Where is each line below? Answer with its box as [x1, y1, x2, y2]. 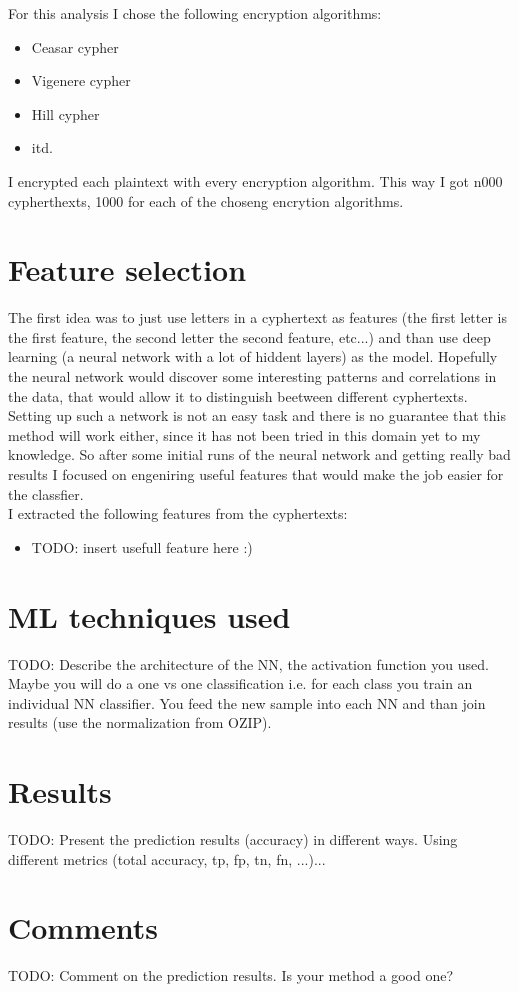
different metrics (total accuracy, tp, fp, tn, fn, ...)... [8, 848, 326, 869]
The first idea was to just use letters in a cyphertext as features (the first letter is [8, 307, 508, 328]
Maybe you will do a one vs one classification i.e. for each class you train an [8, 673, 473, 694]
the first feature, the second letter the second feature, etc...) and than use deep [8, 326, 491, 347]
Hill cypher [31, 103, 100, 124]
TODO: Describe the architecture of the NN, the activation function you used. [8, 653, 489, 674]
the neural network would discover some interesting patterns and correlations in [8, 366, 497, 387]
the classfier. [8, 483, 84, 504]
